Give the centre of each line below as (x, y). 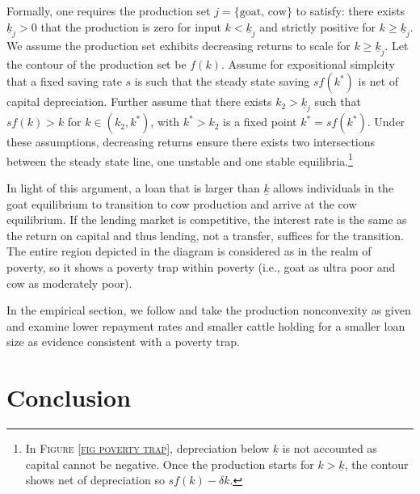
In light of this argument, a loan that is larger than (133, 188)
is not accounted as (330, 448)
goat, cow (263, 12)
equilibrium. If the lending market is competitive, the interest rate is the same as (207, 220)
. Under (386, 122)
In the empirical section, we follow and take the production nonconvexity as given (209, 310)
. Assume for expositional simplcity (308, 63)
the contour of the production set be (97, 63)
